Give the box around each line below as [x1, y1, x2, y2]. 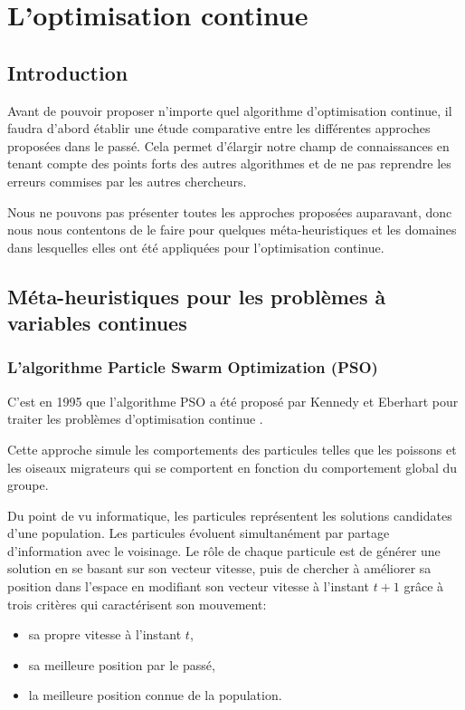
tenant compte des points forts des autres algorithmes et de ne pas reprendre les [7, 154, 451, 173]
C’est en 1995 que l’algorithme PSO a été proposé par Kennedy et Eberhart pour [7, 391, 459, 410]
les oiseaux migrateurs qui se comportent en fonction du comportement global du [7, 457, 458, 476]
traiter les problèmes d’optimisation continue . [7, 409, 263, 428]
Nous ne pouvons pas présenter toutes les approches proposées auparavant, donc [7, 202, 452, 221]
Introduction [7, 58, 128, 86]
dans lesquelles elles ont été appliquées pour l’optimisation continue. [7, 237, 384, 256]
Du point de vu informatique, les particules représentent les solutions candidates [7, 505, 452, 524]
